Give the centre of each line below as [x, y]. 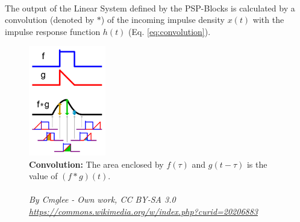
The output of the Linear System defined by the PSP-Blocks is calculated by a [150, 8]
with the [268, 20]
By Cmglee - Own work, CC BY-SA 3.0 [102, 199]
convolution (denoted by [50, 20]
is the [257, 164]
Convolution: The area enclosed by [96, 164]
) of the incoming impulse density [163, 20]
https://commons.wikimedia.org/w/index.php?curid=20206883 [144, 211]
